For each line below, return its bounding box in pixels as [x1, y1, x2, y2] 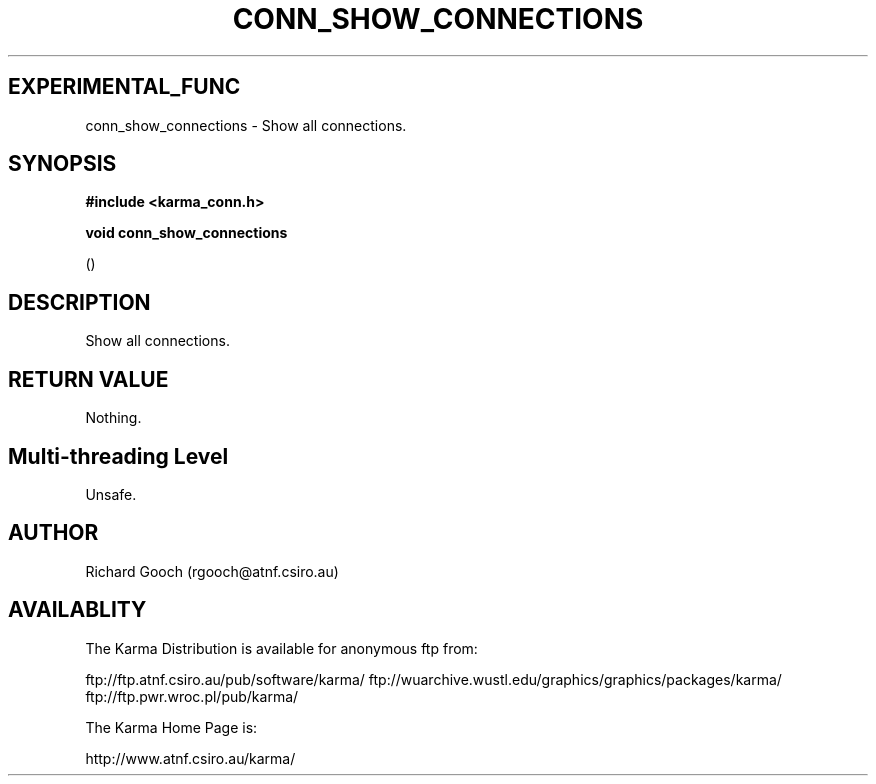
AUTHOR [8, 520, 99, 546]
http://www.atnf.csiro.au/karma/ [85, 749, 296, 767]
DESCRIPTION [8, 289, 151, 315]
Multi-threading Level [8, 443, 229, 469]
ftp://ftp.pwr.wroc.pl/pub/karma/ [85, 687, 299, 705]
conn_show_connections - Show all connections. [85, 116, 407, 134]
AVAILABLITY [8, 597, 147, 623]
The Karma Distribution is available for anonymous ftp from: [85, 639, 478, 657]
